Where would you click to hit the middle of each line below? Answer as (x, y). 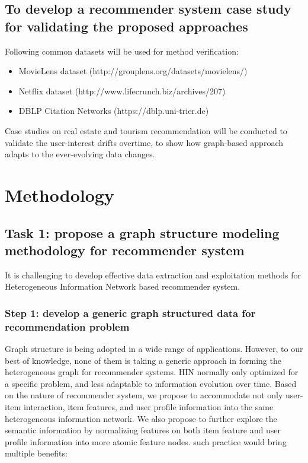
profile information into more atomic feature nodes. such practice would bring (146, 441)
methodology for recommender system (125, 250)
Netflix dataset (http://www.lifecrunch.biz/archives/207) (122, 91)
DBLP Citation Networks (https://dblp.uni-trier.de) (114, 111)
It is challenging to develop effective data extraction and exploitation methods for (153, 275)
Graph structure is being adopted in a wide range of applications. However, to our (154, 349)
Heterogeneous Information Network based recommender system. (123, 286)
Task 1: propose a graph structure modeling (142, 232)
